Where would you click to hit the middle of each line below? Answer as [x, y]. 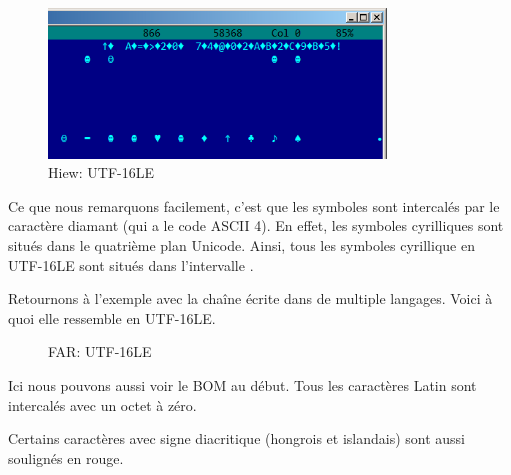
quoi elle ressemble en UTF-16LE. [112, 317]
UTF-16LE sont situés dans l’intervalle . [131, 264]
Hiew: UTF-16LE [101, 172]
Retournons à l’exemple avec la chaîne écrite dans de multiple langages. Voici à [250, 298]
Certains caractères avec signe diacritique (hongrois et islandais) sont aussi [237, 438]
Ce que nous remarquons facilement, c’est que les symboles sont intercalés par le [254, 205]
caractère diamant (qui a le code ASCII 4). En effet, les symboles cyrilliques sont [256, 225]
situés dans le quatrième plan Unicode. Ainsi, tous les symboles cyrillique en [241, 244]
